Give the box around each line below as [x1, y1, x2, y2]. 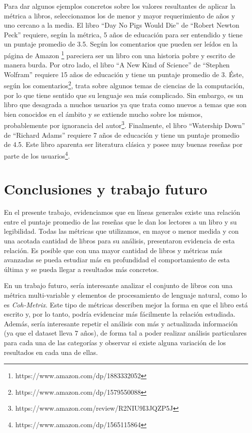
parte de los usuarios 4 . [4, 149, 70, 160]
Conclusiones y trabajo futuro [4, 179, 207, 199]
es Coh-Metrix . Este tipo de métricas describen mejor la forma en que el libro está [4, 299, 248, 309]
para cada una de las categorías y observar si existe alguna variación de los [4, 337, 226, 347]
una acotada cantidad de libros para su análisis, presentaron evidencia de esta [4, 236, 235, 246]
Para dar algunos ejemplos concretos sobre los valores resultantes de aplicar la [4, 1, 236, 11]
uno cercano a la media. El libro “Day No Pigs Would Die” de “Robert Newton [4, 20, 239, 30]
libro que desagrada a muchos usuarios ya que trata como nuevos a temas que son [4, 99, 247, 110]
